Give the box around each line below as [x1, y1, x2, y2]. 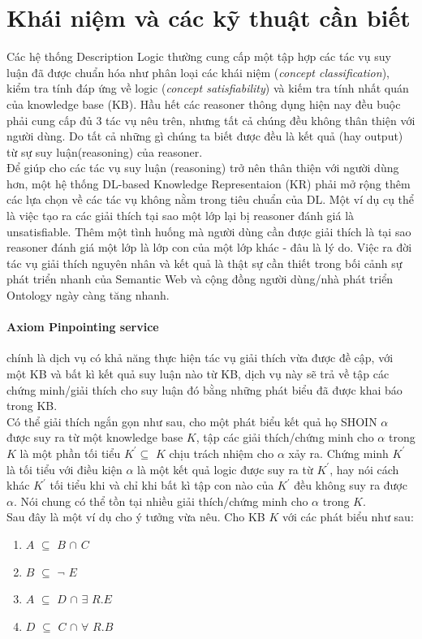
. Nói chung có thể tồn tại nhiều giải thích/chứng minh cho [13, 492, 308, 509]
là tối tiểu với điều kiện [6, 460, 123, 477]
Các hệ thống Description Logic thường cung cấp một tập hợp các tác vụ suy [6, 48, 391, 65]
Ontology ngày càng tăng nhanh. [6, 287, 170, 304]
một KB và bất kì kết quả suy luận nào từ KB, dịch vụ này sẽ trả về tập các [6, 365, 390, 382]
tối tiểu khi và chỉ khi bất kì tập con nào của [50, 477, 274, 494]
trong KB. [6, 397, 58, 414]
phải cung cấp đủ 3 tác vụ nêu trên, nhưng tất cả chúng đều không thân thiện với [6, 111, 416, 128]
